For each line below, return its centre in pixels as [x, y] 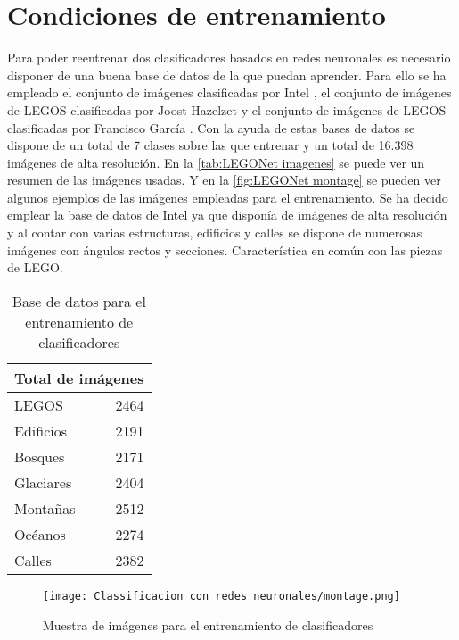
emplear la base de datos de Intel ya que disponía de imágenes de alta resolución [227, 215]
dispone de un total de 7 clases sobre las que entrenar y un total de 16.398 [210, 145]
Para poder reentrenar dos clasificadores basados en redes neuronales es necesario [229, 58]
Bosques [40, 456]
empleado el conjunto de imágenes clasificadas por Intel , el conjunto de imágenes [229, 92]
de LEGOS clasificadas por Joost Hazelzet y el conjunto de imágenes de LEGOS [227, 109]
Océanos [40, 534]
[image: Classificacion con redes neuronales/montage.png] [221, 596]
